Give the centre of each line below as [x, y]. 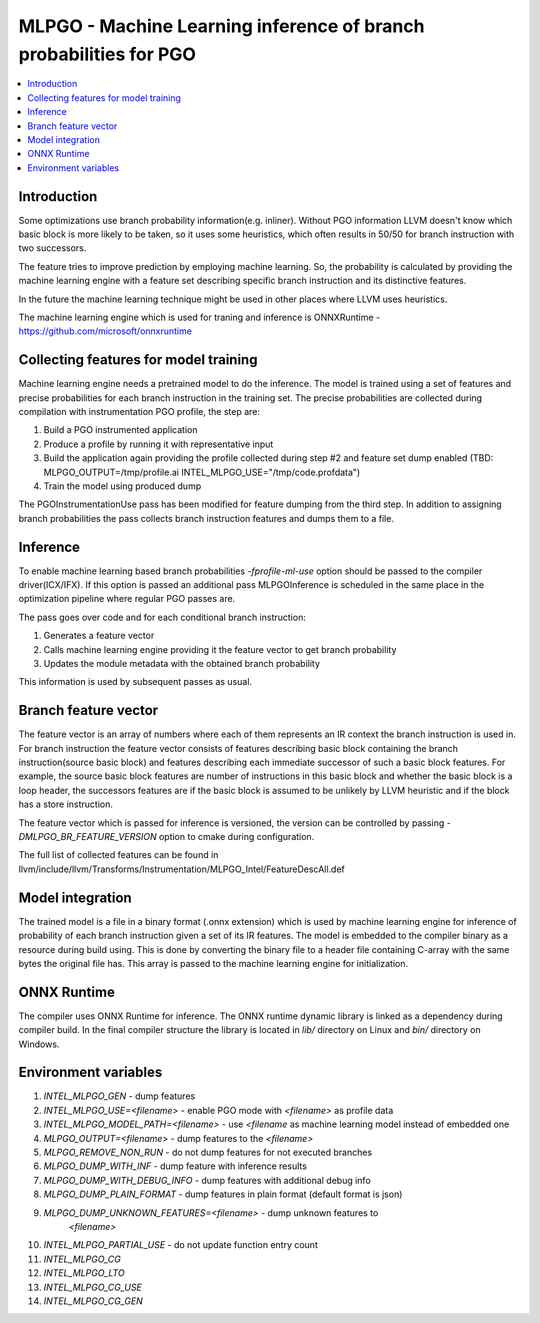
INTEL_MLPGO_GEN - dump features [119, 1096]
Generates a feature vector [99, 636]
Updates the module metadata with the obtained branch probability [181, 663]
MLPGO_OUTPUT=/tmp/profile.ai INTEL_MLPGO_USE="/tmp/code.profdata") [202, 472]
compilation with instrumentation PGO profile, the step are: [139, 412]
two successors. [52, 248]
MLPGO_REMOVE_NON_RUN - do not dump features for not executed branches [208, 1152]
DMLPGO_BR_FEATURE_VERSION [87, 837]
